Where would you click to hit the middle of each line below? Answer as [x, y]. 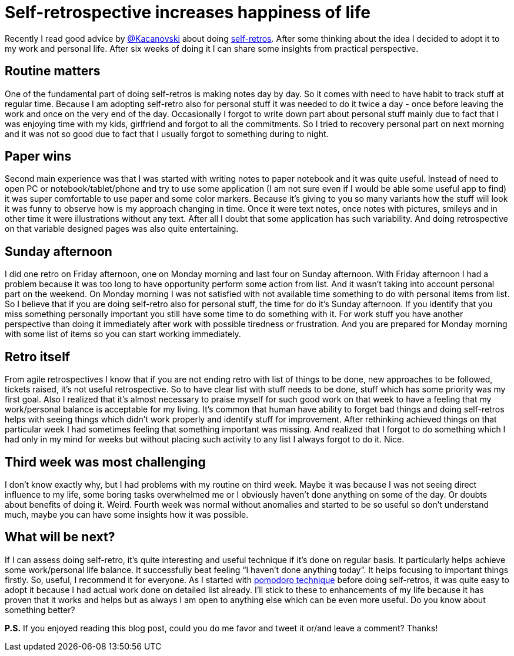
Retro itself [38, 357]
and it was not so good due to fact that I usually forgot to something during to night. [167, 134]
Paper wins [38, 156]
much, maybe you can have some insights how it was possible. [127, 514]
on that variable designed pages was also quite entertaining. [122, 229]
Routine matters [53, 71]
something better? [40, 610]
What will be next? [60, 537]
